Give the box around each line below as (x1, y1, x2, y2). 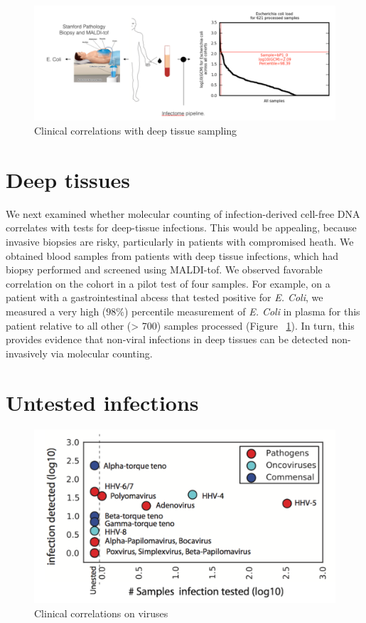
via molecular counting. (50, 345, 153, 360)
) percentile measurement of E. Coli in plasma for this (124, 303, 360, 318)
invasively (6, 345, 48, 360)
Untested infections (6, 387, 199, 417)
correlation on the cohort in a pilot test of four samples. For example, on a (6, 276, 330, 290)
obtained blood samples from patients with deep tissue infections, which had (6, 248, 338, 263)
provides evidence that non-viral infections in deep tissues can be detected (6, 332, 328, 347)
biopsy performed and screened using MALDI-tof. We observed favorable (6, 262, 323, 277)
